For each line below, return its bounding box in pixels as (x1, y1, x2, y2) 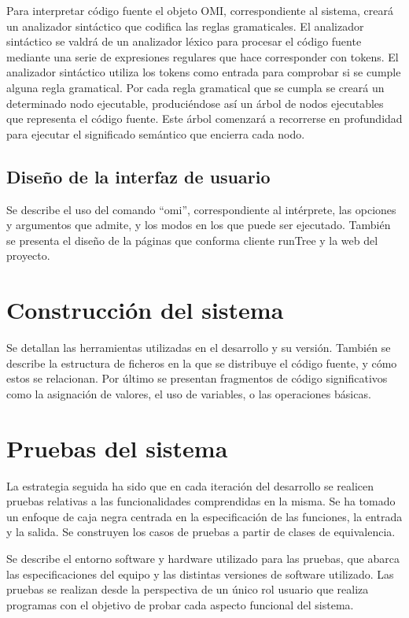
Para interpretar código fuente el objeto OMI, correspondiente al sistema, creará (6, 2, 393, 18)
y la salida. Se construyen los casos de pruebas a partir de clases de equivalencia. (6, 524, 396, 540)
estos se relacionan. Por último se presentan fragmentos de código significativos (6, 370, 388, 387)
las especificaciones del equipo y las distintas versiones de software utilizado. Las (6, 565, 394, 582)
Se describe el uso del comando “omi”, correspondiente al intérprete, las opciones (6, 201, 396, 217)
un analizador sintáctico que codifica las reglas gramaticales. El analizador (6, 17, 364, 34)
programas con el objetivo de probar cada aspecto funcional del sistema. (6, 596, 354, 612)
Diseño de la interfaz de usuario (6, 164, 271, 188)
